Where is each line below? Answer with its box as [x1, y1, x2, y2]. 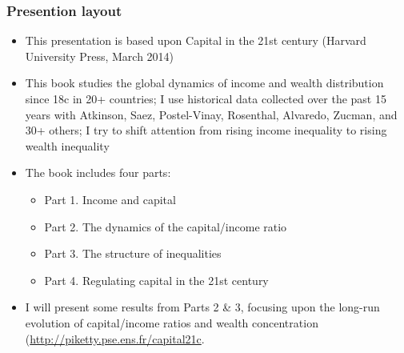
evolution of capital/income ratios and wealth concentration [25, 314, 318, 331]
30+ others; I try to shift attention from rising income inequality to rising [25, 122, 387, 138]
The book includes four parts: [25, 164, 171, 181]
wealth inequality [25, 137, 110, 154]
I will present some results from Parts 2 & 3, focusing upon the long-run [25, 299, 380, 315]
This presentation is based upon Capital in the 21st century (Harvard [25, 32, 366, 49]
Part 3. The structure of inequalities [44, 245, 222, 262]
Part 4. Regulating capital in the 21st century [44, 271, 269, 288]
